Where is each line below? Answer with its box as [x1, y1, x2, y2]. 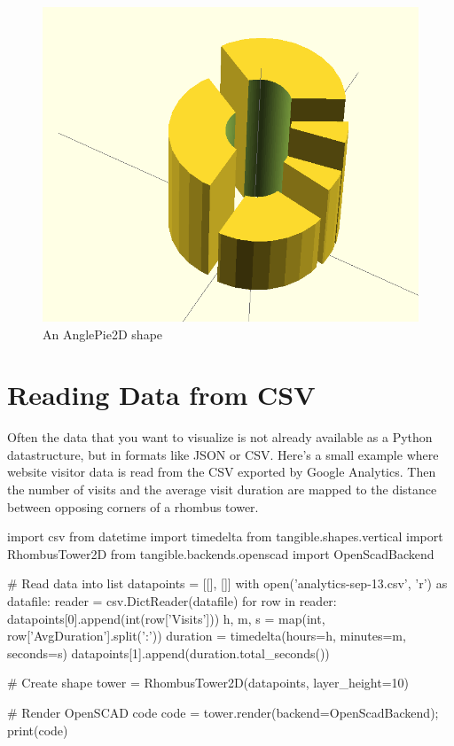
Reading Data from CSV [7, 377, 316, 413]
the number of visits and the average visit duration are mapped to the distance [7, 480, 437, 499]
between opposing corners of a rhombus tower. [7, 497, 259, 516]
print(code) [7, 720, 68, 739]
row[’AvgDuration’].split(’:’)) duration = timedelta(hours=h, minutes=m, [7, 626, 406, 645]
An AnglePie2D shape [43, 324, 163, 343]
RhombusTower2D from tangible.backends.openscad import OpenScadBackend [7, 544, 434, 563]
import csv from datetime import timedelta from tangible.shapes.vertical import [7, 527, 443, 546]
